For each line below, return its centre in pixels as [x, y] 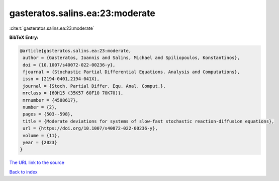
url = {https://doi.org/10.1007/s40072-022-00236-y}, [90, 128]
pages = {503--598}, [48, 114]
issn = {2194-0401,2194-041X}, [61, 79]
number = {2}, [40, 107]
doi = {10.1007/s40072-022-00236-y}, [69, 65]
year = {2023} [40, 142]
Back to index [23, 172]
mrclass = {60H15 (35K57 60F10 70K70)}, [73, 93]
